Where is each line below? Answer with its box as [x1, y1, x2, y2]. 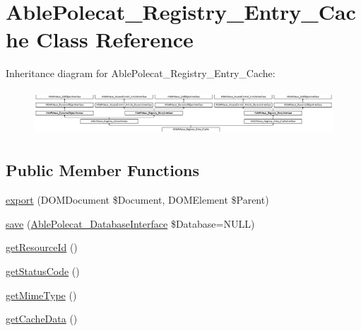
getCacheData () [6, 311, 78, 326]
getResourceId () [6, 240, 78, 255]
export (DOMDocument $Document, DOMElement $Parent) [6, 192, 269, 207]
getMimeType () [6, 287, 77, 302]
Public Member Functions [6, 159, 199, 181]
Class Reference [36, 25, 194, 54]
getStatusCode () [6, 264, 80, 278]
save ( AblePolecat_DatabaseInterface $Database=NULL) [6, 216, 255, 231]
